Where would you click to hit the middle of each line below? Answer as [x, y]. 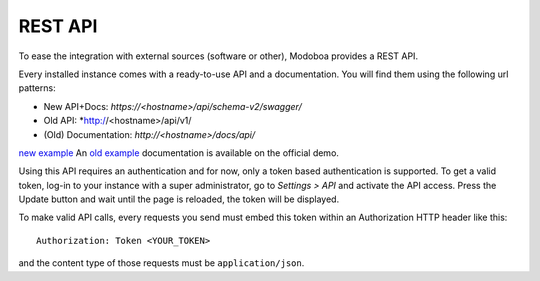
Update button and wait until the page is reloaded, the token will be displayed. [179, 199]
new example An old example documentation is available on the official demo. [179, 152]
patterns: [37, 88]
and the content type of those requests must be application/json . [161, 263]
